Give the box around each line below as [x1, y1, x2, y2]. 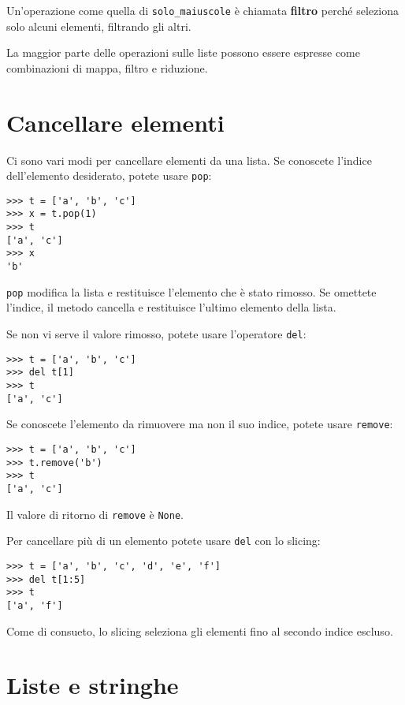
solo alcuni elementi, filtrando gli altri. [6, 17, 191, 34]
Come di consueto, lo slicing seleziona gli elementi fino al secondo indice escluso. [6, 622, 393, 639]
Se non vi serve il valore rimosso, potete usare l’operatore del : [6, 326, 307, 341]
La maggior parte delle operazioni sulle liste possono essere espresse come [6, 44, 360, 61]
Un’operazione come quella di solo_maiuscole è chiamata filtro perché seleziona [6, 2, 399, 18]
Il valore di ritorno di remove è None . [6, 505, 184, 522]
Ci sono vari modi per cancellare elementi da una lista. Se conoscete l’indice [6, 151, 372, 168]
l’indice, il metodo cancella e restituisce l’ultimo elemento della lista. [6, 299, 336, 315]
